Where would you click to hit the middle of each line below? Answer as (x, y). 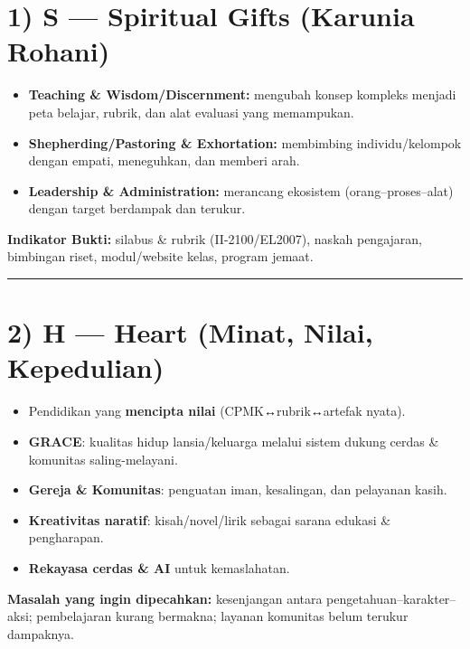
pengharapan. (66, 537)
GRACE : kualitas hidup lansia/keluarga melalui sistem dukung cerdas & (234, 441)
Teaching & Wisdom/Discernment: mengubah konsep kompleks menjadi (242, 94)
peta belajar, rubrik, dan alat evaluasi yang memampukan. (191, 112)
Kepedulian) (86, 367)
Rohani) (59, 51)
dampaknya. (41, 633)
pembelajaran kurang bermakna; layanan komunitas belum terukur (222, 616)
